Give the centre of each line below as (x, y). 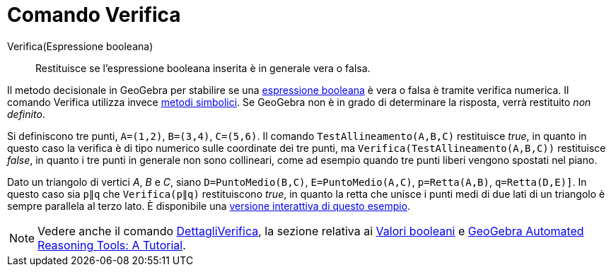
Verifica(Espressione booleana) (80, 46)
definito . (26, 114)
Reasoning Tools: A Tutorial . (112, 245)
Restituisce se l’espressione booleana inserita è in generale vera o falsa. (203, 68)
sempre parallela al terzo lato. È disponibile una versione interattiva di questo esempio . (209, 206)
